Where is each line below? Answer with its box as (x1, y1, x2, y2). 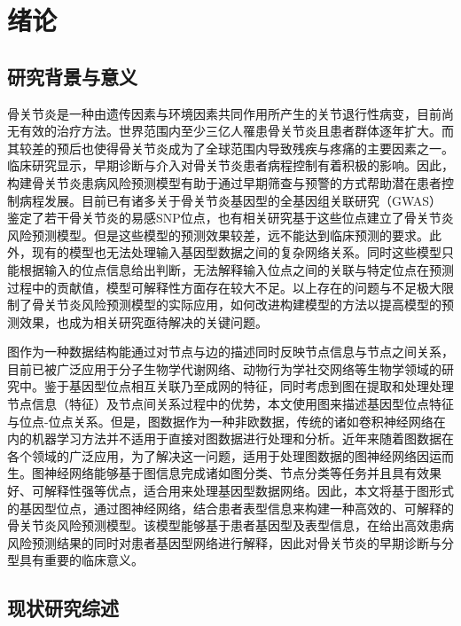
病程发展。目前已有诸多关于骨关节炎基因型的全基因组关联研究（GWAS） (19, 191, 442, 209)
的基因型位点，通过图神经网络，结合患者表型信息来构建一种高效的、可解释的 (7, 498, 454, 517)
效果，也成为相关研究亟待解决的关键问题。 (19, 312, 268, 331)
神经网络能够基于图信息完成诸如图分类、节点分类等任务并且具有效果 (43, 464, 441, 482)
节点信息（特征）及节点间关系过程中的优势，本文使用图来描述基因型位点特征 (7, 395, 454, 413)
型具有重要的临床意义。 (7, 551, 144, 569)
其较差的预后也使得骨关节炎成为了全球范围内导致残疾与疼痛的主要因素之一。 (7, 138, 454, 157)
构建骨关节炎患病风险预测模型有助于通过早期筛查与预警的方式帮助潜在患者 (7, 173, 441, 192)
